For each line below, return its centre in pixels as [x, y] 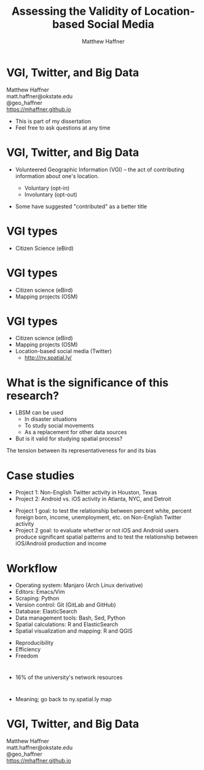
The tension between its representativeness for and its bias [81, 451]
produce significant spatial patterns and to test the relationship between [106, 537]
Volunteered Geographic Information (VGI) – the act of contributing [100, 169]
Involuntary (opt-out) [51, 194]
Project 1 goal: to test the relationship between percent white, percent [103, 511]
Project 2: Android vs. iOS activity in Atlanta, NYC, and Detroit [93, 499]
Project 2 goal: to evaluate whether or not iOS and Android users [97, 531]
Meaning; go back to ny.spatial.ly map [63, 699]
